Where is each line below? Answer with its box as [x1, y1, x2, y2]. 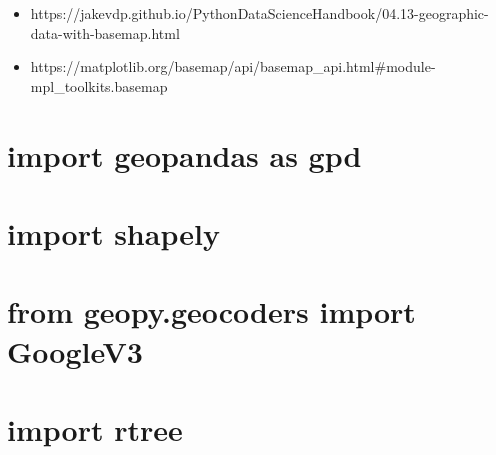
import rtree [7, 408, 183, 449]
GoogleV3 [7, 330, 143, 371]
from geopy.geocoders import [7, 291, 416, 332]
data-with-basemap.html [30, 22, 180, 43]
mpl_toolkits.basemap [30, 75, 168, 96]
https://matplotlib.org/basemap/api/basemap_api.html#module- [30, 56, 436, 77]
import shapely [7, 212, 220, 253]
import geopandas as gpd [7, 134, 362, 175]
